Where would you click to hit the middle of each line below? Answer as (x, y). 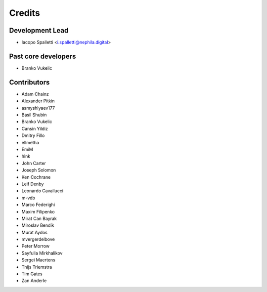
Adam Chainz (35, 94)
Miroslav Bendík (38, 225)
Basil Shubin (34, 115)
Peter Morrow (36, 246)
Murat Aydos (35, 232)
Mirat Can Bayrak (39, 218)
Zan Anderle (34, 281)
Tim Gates (32, 274)
